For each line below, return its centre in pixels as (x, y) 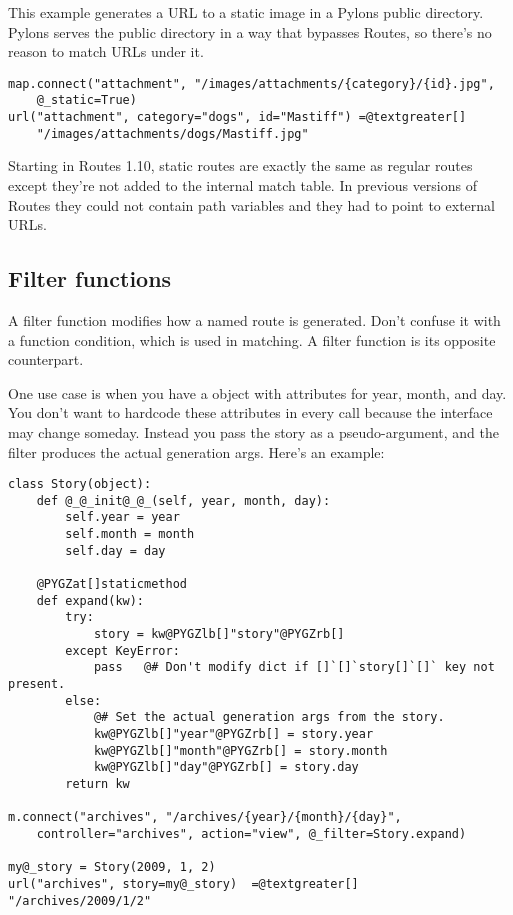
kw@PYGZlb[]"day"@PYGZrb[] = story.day (226, 767)
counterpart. (46, 359)
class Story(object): (80, 484)
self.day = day (115, 550)
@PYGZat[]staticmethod (111, 584)
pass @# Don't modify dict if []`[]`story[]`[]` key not (294, 667)
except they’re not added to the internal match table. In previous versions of (242, 185)
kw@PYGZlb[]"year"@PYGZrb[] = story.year (233, 733)
